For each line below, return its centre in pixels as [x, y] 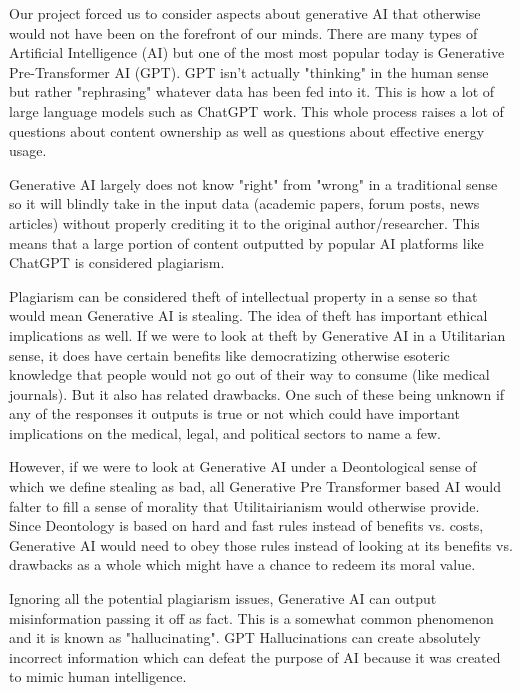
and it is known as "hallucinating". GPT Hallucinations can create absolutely [245, 637]
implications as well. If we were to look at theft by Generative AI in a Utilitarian [257, 334]
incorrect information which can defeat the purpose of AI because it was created [255, 656]
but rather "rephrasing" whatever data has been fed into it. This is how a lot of [252, 91]
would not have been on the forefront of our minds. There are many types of [243, 32]
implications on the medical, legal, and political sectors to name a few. [225, 432]
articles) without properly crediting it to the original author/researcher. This [244, 222]
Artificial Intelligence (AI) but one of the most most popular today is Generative [257, 52]
